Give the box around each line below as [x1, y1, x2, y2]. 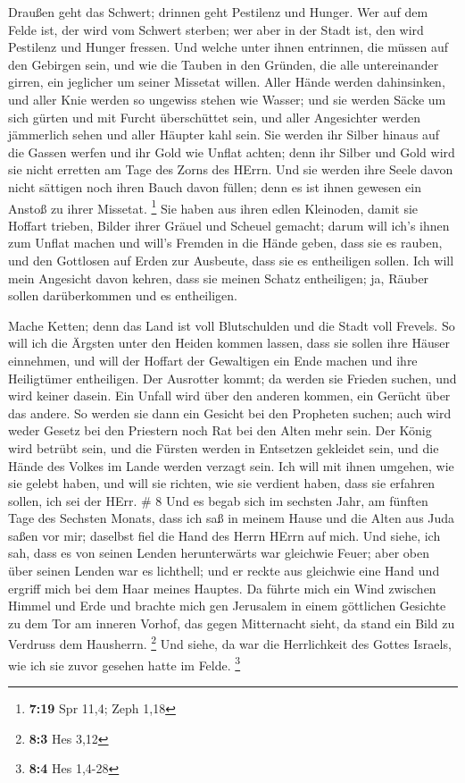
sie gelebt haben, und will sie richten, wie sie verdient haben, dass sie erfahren [8, 474, 436, 493]
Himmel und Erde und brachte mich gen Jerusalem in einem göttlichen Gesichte [8, 596, 446, 615]
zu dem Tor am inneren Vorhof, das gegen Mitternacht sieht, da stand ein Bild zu [8, 613, 455, 632]
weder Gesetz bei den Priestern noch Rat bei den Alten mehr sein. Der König [8, 421, 432, 440]
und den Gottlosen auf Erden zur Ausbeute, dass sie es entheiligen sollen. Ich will [8, 250, 454, 269]
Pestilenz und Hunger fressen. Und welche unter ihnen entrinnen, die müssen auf [8, 38, 449, 56]
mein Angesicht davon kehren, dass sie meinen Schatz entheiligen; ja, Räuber [8, 268, 429, 287]
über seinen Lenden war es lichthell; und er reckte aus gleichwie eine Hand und [8, 561, 440, 580]
